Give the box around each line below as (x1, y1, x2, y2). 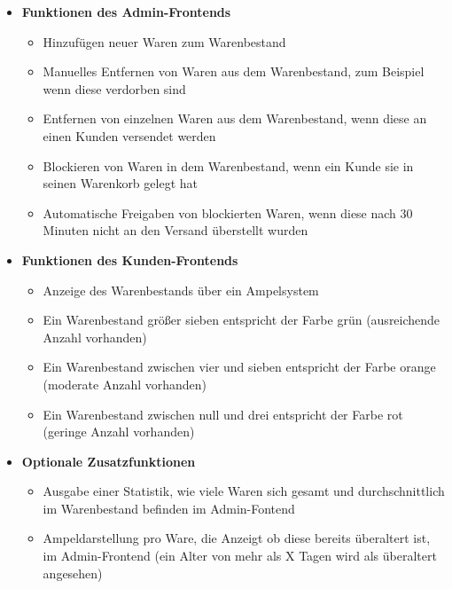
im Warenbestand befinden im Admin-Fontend (43, 499, 295, 517)
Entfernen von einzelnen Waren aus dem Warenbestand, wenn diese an (43, 109, 427, 128)
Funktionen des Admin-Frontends (21, 3, 231, 20)
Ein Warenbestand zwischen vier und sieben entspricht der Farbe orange (43, 357, 436, 376)
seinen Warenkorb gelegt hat (43, 174, 198, 192)
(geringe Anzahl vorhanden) (43, 422, 195, 441)
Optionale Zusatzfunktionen (21, 452, 196, 470)
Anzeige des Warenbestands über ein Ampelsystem (43, 280, 319, 299)
